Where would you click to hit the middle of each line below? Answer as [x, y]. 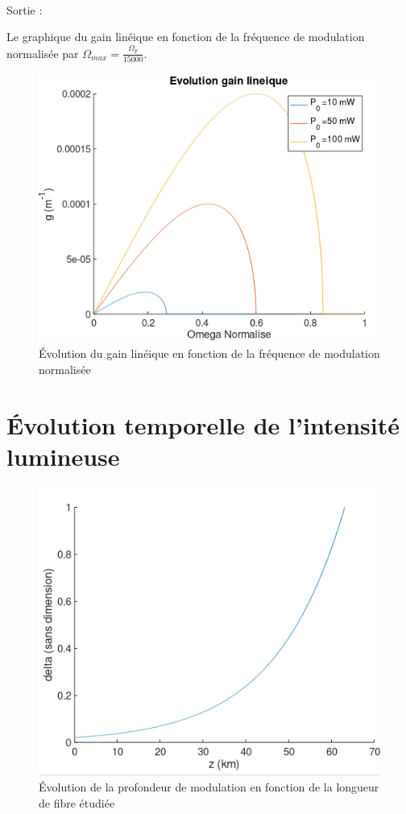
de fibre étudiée [77, 802]
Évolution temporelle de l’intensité [203, 424]
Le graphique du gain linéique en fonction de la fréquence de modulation [186, 37]
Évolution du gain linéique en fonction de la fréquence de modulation [209, 353]
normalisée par [43, 53]
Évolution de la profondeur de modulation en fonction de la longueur [209, 787]
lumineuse [63, 456]
